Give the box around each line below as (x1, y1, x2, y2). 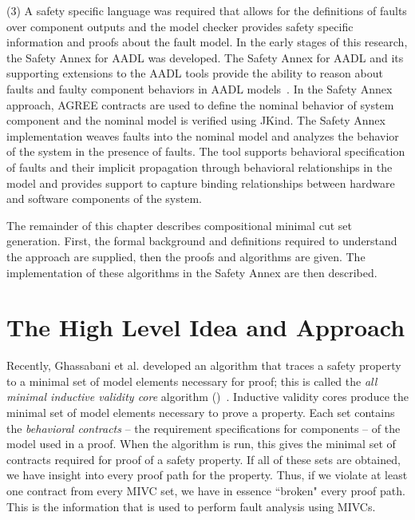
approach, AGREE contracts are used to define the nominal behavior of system (6, 96, 394, 113)
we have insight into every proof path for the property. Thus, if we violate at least (6, 466, 408, 483)
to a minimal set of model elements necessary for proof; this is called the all (6, 372, 377, 389)
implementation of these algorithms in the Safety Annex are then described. (6, 264, 377, 280)
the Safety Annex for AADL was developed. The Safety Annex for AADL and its (6, 49, 404, 65)
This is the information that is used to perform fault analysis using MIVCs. (6, 498, 376, 514)
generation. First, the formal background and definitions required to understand (6, 232, 397, 249)
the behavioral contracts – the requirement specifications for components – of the (6, 419, 401, 436)
